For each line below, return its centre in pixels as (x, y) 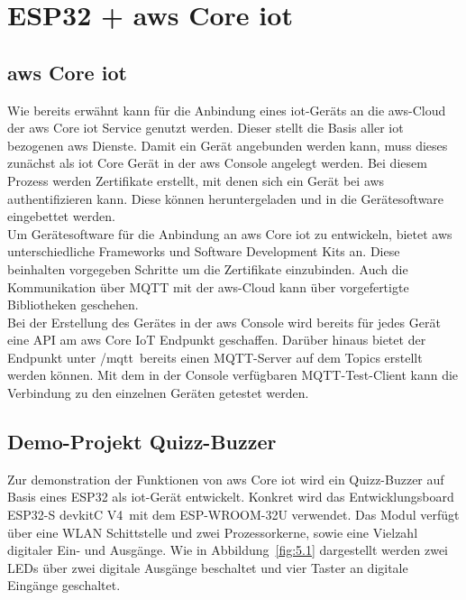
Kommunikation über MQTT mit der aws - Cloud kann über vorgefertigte (208, 286)
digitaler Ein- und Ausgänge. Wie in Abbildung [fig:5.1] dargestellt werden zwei (228, 550)
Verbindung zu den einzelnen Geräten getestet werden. (158, 393)
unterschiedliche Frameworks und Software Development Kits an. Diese (204, 251)
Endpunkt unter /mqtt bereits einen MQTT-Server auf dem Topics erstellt (215, 357)
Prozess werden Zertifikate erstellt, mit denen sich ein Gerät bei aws (196, 180)
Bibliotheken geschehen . (73, 305)
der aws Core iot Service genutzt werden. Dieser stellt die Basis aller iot (206, 128)
